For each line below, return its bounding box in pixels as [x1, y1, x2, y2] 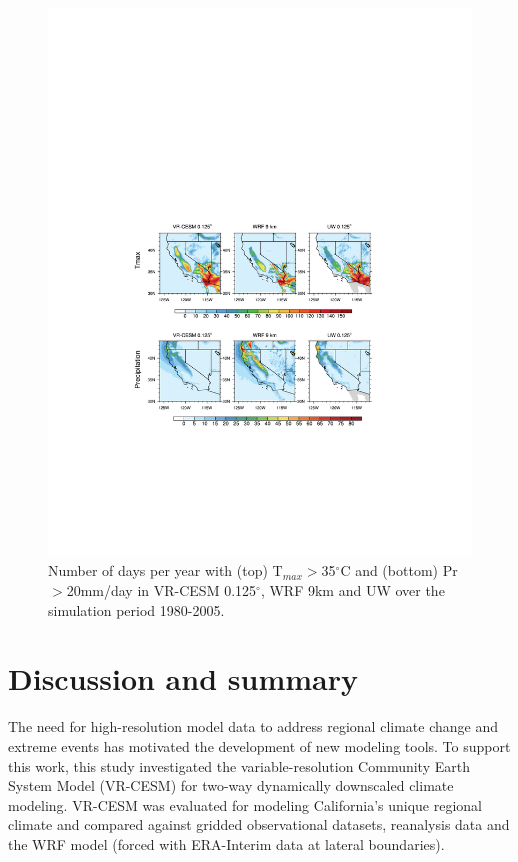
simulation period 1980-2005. [48, 599, 225, 620]
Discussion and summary [8, 658, 358, 699]
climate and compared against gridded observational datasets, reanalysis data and [8, 814, 510, 835]
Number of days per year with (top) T [48, 560, 283, 581]
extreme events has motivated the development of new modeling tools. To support [8, 735, 511, 756]
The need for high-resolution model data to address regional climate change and [8, 716, 498, 737]
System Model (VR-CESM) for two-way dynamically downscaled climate [8, 775, 454, 796]
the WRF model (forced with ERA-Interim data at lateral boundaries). [8, 833, 445, 854]
